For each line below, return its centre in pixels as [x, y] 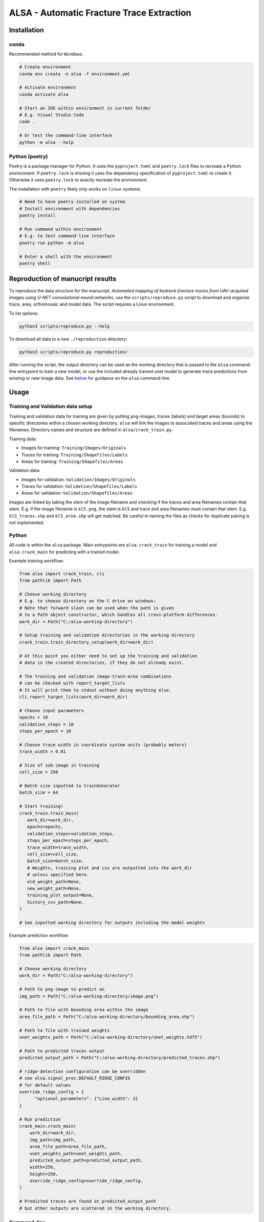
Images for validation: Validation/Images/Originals [78, 480]
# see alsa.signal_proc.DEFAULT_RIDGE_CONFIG [75, 1078]
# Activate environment [48, 87]
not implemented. [27, 523]
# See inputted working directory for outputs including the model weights [112, 922]
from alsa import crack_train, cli [62, 574]
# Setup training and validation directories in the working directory [107, 635]
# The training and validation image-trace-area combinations [95, 676]
